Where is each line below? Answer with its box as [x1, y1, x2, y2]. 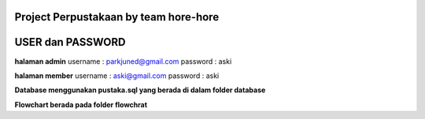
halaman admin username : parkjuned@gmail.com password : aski [14, 56, 232, 66]
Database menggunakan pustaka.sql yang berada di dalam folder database [14, 85, 266, 95]
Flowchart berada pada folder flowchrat [14, 99, 148, 110]
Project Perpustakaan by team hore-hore [14, 10, 220, 24]
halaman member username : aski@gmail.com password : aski [14, 71, 220, 80]
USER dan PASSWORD [14, 35, 126, 49]
